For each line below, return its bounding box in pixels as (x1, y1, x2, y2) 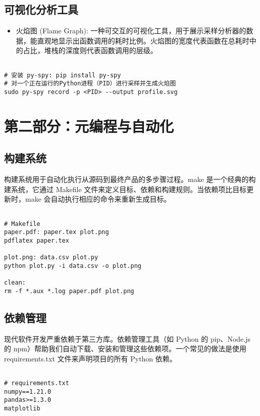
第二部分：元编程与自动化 (4, 115, 174, 136)
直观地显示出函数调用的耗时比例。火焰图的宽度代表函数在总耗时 (37, 35, 249, 45)
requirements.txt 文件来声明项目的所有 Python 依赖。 (4, 353, 177, 363)
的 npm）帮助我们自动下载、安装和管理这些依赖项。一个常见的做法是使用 (4, 343, 246, 354)
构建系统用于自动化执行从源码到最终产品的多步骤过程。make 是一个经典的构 (4, 174, 256, 184)
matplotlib (4, 405, 40, 412)
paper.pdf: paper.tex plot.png (4, 228, 109, 236)
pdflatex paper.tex (4, 237, 69, 244)
